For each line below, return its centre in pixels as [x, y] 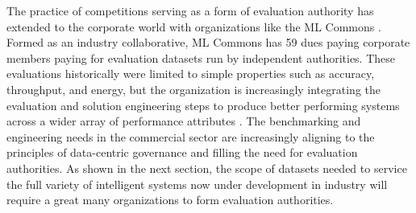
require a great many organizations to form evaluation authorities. [170, 200]
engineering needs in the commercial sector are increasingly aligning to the [191, 136]
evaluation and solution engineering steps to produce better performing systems [203, 105]
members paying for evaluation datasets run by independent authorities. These [201, 57]
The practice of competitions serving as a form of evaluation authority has [190, 10]
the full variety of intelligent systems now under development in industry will [197, 184]
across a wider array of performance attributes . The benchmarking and [184, 121]
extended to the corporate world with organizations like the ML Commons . [194, 26]
